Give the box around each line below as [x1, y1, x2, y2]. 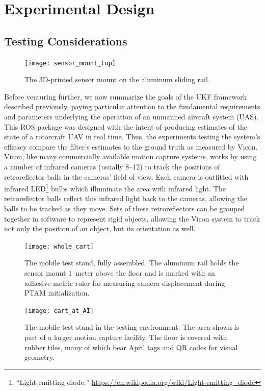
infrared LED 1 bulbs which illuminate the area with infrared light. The [4, 182, 226, 193]
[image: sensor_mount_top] [24, 59, 116, 67]
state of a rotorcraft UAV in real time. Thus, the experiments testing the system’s [4, 131, 260, 142]
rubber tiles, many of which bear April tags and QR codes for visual [24, 341, 238, 352]
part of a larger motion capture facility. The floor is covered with [24, 332, 227, 343]
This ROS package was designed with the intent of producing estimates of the [4, 121, 247, 132]
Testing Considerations [4, 33, 127, 48]
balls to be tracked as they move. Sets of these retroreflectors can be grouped [4, 203, 245, 214]
